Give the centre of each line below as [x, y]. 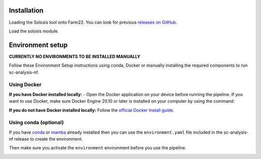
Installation [26, 10]
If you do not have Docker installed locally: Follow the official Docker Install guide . [92, 110]
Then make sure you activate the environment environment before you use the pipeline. [98, 148]
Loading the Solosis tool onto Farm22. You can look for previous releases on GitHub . [93, 22]
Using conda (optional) [36, 123]
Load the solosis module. [34, 31]
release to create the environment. [49, 139]
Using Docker [25, 85]
